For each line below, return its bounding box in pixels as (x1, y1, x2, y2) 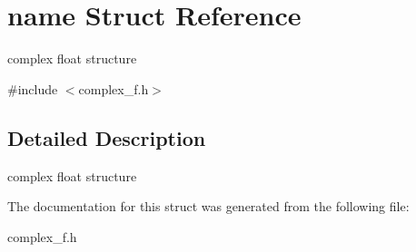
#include (7, 79, 58, 98)
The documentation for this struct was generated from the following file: (7, 197, 410, 216)
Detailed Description (7, 123, 206, 151)
